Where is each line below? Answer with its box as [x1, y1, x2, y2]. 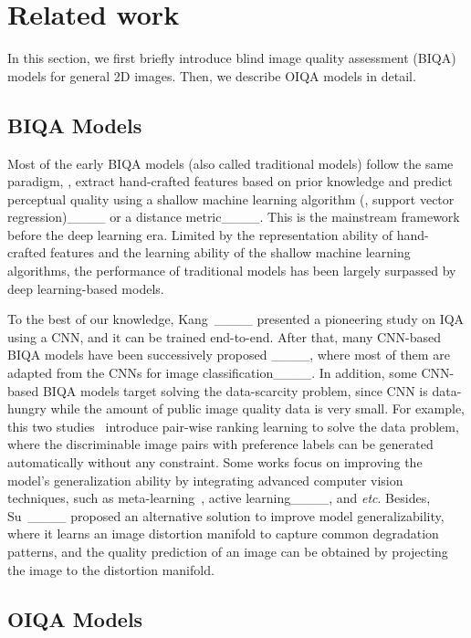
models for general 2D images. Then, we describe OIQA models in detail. [7, 66, 416, 85]
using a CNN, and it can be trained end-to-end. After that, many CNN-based [7, 327, 442, 346]
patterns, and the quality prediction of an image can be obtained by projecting [7, 541, 448, 560]
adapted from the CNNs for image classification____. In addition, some [7, 363, 417, 382]
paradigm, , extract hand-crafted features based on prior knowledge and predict [7, 172, 453, 191]
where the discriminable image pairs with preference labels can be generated [7, 434, 434, 454]
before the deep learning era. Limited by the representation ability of [7, 225, 393, 244]
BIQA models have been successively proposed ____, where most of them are [7, 345, 450, 364]
